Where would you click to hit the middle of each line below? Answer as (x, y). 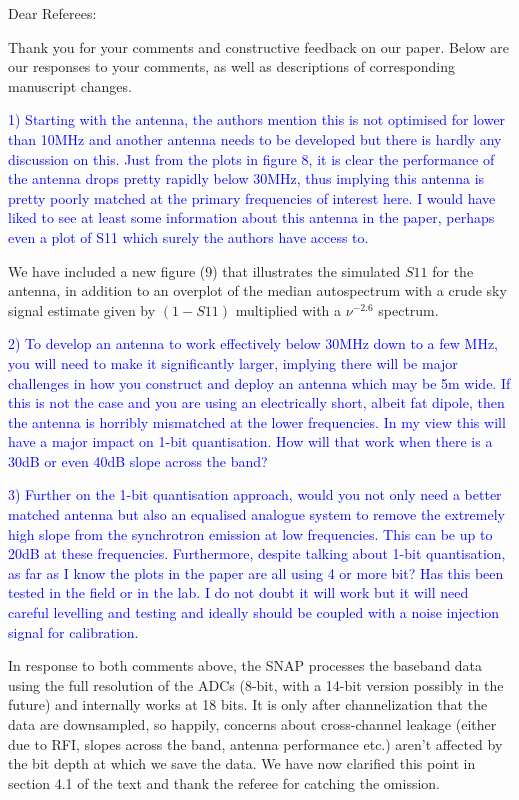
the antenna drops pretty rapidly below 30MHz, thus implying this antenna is (246, 178)
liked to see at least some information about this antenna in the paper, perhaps (251, 217)
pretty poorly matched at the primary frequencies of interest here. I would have (252, 197)
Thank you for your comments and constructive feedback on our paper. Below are (259, 46)
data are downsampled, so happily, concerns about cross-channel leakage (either (252, 724)
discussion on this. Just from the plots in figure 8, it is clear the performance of (251, 158)
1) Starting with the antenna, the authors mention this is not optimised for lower (257, 119)
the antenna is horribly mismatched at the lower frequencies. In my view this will (257, 421)
